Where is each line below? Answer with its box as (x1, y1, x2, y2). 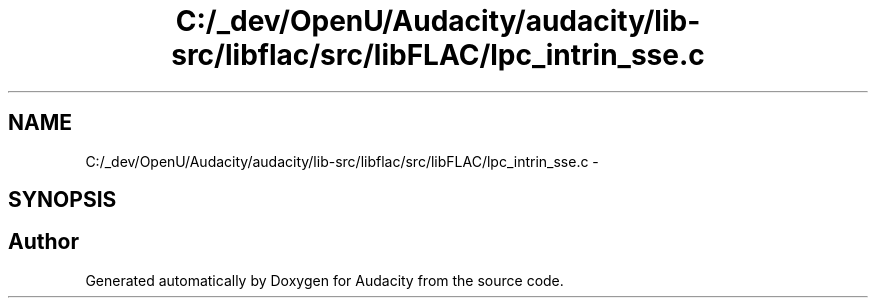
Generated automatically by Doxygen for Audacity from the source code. (85, 271, 564, 289)
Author (8, 229, 79, 255)
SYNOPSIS (8, 187, 117, 213)
